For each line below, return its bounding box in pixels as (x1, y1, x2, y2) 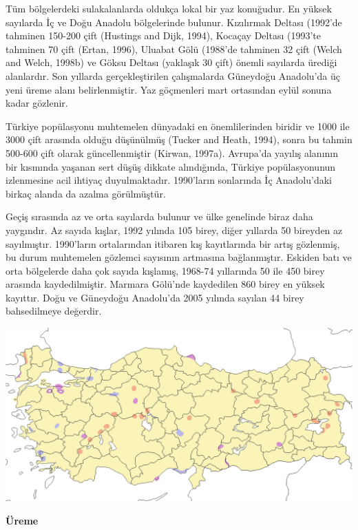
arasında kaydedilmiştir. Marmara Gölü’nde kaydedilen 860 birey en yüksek (6, 277, 325, 291)
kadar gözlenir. (6, 96, 68, 110)
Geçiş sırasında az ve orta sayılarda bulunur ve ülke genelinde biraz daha (6, 209, 313, 224)
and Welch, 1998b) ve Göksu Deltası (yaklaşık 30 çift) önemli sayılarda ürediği (6, 55, 337, 70)
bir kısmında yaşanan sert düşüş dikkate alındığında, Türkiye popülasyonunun (6, 159, 336, 173)
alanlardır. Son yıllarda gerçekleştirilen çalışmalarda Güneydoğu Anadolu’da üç (6, 68, 340, 83)
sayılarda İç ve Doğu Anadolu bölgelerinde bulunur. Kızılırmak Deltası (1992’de (6, 14, 342, 29)
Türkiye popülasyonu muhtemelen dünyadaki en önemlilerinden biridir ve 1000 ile (6, 118, 350, 133)
